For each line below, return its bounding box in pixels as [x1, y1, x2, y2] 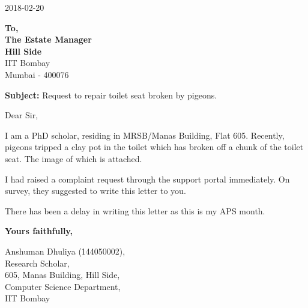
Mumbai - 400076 [5, 68, 69, 80]
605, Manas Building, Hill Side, [5, 268, 120, 281]
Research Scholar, [5, 256, 70, 269]
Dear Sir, [5, 109, 38, 121]
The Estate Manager [5, 33, 92, 46]
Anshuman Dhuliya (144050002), [5, 244, 125, 257]
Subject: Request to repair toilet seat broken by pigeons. [5, 88, 217, 101]
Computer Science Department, [5, 280, 121, 292]
